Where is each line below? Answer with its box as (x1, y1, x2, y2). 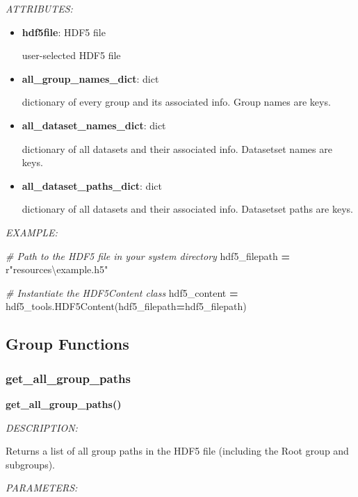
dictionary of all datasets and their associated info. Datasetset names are (22, 141, 332, 156)
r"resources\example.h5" (6, 262, 108, 277)
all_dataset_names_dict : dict (22, 117, 166, 132)
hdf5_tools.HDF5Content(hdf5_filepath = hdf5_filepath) (6, 299, 247, 313)
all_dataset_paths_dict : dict (22, 178, 162, 193)
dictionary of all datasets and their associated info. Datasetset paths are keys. (22, 202, 353, 216)
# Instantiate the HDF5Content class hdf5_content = (6, 285, 238, 300)
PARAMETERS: (6, 480, 78, 495)
